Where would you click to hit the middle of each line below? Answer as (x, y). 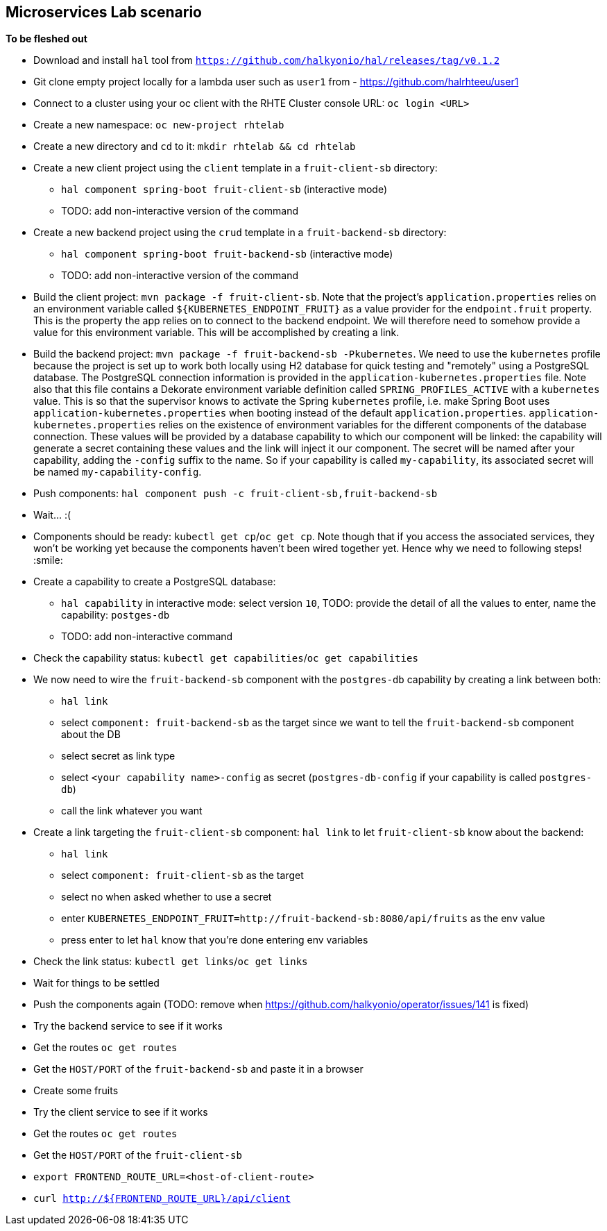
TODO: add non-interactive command (147, 637)
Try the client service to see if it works (121, 1112)
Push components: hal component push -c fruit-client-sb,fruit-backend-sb (236, 494)
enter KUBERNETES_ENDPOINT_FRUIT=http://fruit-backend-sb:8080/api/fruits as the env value (303, 919)
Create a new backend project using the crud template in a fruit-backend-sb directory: (240, 233)
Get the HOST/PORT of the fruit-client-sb (138, 1155)
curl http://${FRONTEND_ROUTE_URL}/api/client (162, 1199)
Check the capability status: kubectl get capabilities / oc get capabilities (226, 658)
